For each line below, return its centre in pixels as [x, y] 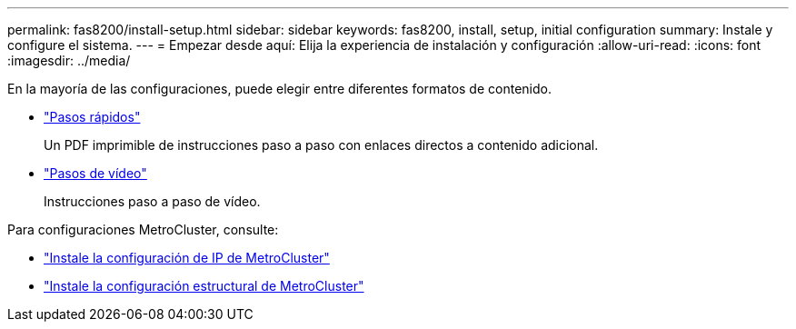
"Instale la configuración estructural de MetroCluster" [204, 286]
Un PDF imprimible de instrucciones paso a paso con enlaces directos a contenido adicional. [321, 145]
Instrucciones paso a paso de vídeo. [152, 201]
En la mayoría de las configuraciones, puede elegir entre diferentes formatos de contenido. [279, 89]
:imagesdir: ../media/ [69, 60]
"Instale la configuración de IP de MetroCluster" [187, 258]
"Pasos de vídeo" [95, 173]
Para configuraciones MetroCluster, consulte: [143, 229]
